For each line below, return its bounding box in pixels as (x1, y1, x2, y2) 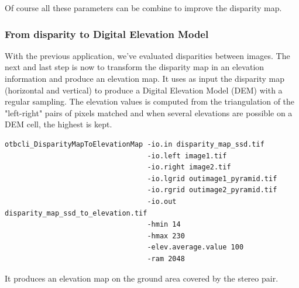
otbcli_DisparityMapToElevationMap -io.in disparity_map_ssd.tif (5, 140, 264, 148)
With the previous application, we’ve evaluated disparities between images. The (5, 49, 290, 61)
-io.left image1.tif (147, 151, 227, 160)
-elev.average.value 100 (147, 243, 244, 252)
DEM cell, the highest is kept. (5, 118, 112, 130)
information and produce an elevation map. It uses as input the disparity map (5, 72, 285, 84)
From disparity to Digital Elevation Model (5, 26, 209, 41)
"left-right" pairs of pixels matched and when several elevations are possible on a (5, 106, 293, 119)
